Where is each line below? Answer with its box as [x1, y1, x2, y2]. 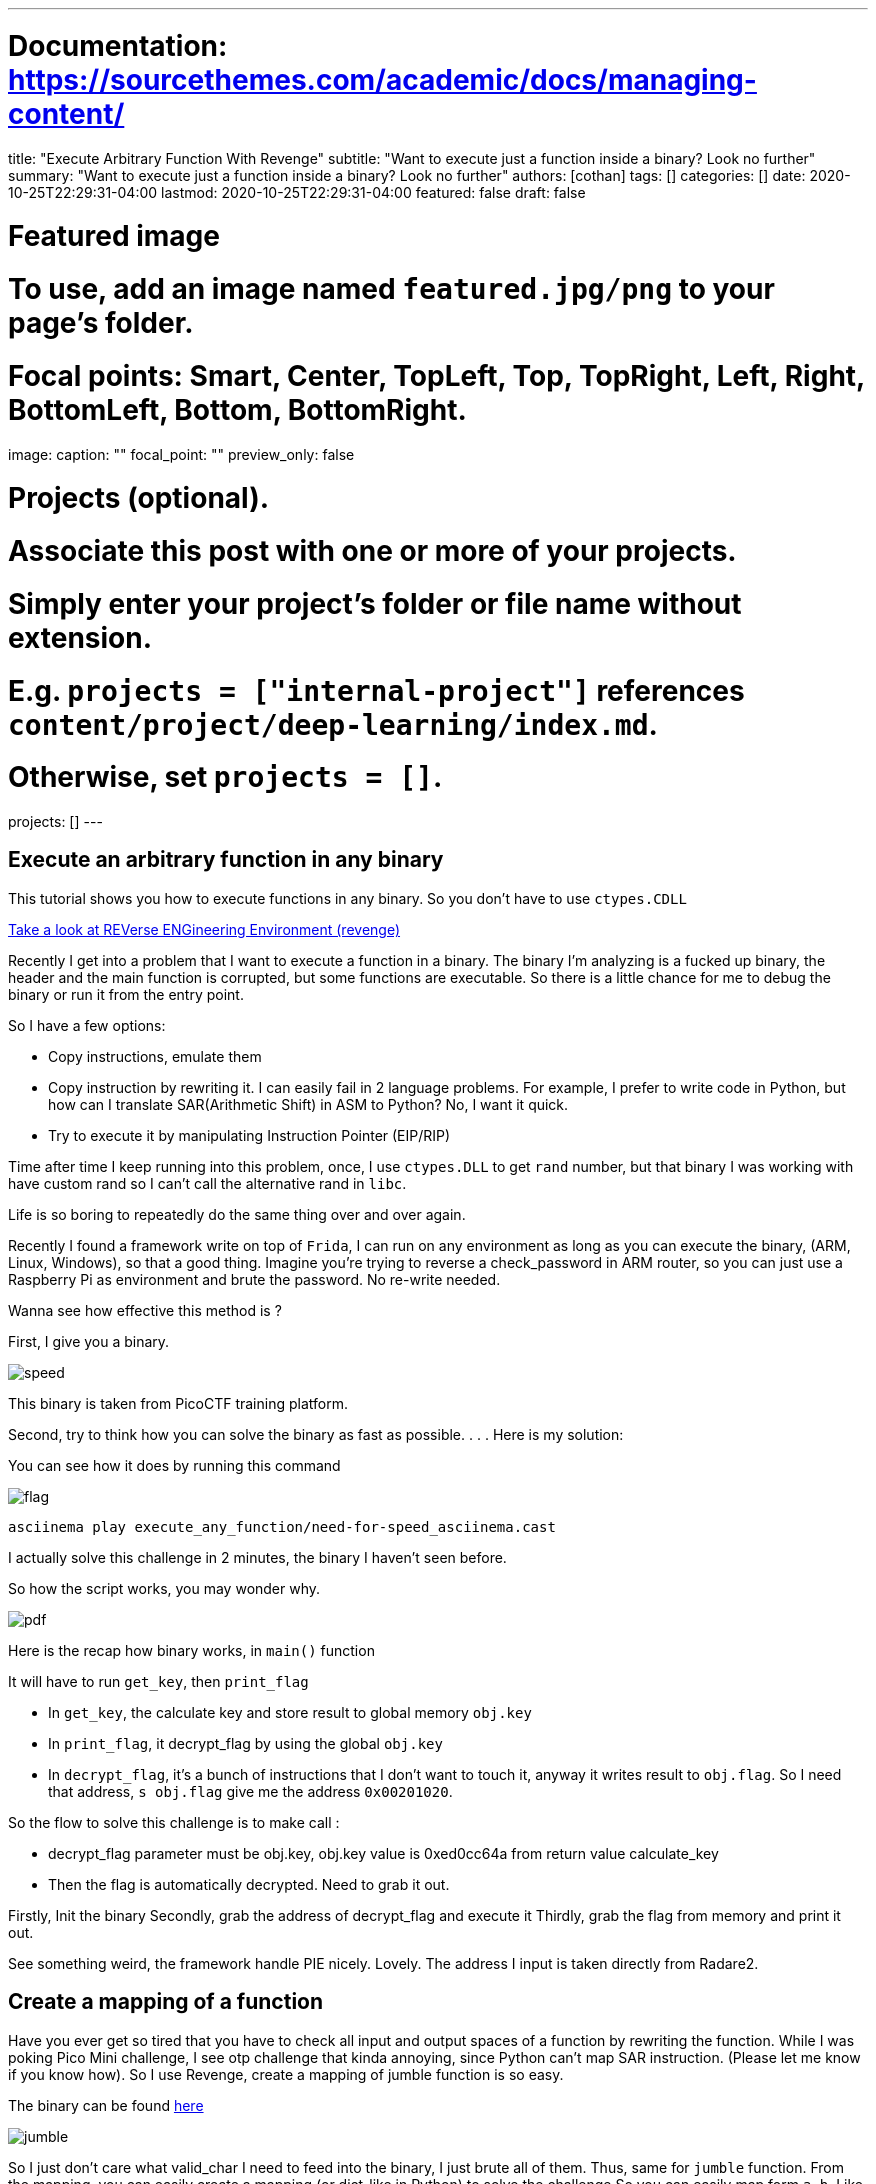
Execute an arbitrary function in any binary [8, 847, 444, 873]
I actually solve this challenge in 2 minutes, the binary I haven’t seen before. [8, 1548, 507, 1566]
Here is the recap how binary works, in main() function [8, 1641, 375, 1659]
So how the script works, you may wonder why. [8, 1579, 321, 1597]
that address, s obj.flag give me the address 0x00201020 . [48, 1782, 453, 1800]
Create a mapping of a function [8, 1989, 324, 2015]
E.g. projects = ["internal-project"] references [8, 673, 745, 708]
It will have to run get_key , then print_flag [8, 1672, 309, 1690]
